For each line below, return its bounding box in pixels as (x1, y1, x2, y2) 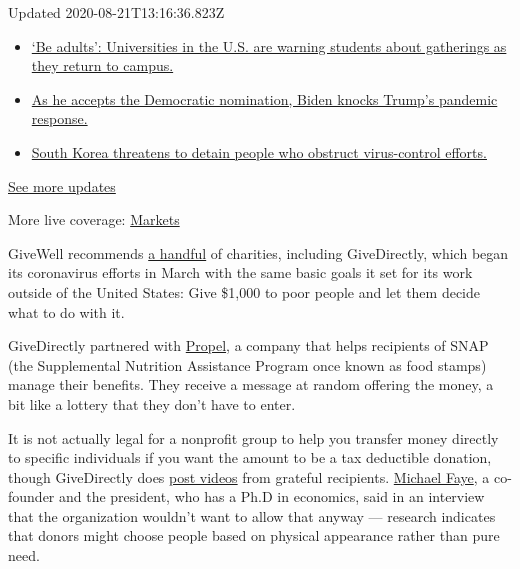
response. (31, 108, 88, 129)
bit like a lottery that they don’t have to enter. (8, 393, 296, 414)
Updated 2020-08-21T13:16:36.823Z (8, 2, 225, 22)
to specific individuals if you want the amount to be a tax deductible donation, (8, 447, 492, 468)
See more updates (8, 175, 116, 196)
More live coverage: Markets (8, 209, 180, 230)
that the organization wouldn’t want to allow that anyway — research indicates (8, 505, 496, 526)
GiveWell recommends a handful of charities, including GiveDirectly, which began (8, 242, 509, 263)
